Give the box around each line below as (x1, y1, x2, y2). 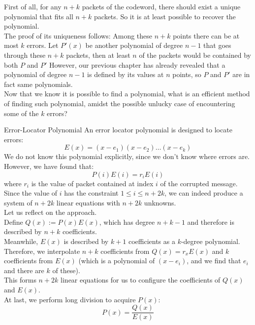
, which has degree (99, 216, 155, 227)
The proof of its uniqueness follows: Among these (4, 30, 153, 41)
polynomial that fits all (4, 11, 73, 21)
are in (232, 69, 250, 80)
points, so (172, 69, 201, 80)
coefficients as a (128, 236, 175, 246)
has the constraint (64, 188, 119, 198)
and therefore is (187, 216, 234, 227)
